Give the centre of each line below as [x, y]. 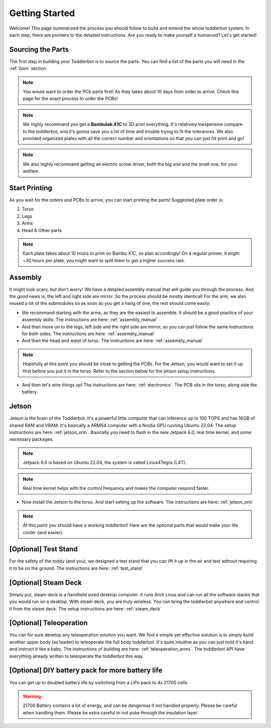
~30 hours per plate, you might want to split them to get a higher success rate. [104, 260]
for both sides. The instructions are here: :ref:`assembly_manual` [89, 334]
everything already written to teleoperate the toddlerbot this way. [77, 656]
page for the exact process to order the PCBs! [70, 98]
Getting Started [42, 13]
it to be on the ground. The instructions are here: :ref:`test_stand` [76, 568]
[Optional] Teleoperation [48, 623]
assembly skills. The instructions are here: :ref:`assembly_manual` [90, 320]
